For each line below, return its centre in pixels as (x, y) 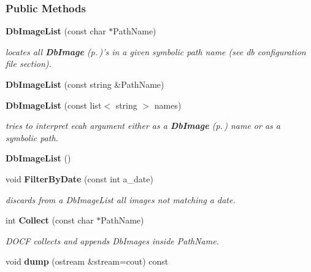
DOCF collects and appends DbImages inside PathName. (112, 240)
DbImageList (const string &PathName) (85, 84)
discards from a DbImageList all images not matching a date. (121, 199)
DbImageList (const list (54, 105)
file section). (29, 64)
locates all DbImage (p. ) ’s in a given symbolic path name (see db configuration (156, 51)
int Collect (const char (50, 220)
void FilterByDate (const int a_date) (79, 178)
